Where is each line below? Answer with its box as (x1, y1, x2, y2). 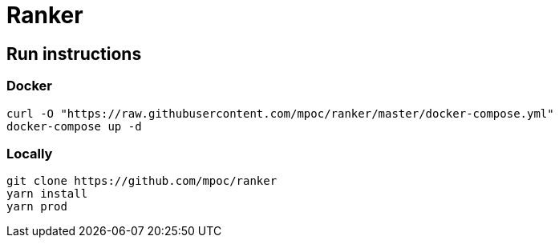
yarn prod (6, 200, 67, 214)
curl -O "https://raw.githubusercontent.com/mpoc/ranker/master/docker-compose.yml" (6, 106, 554, 120)
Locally (6, 145, 53, 162)
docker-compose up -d (6, 119, 142, 133)
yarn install (6, 187, 88, 201)
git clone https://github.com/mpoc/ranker (6, 174, 277, 188)
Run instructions (6, 43, 142, 64)
